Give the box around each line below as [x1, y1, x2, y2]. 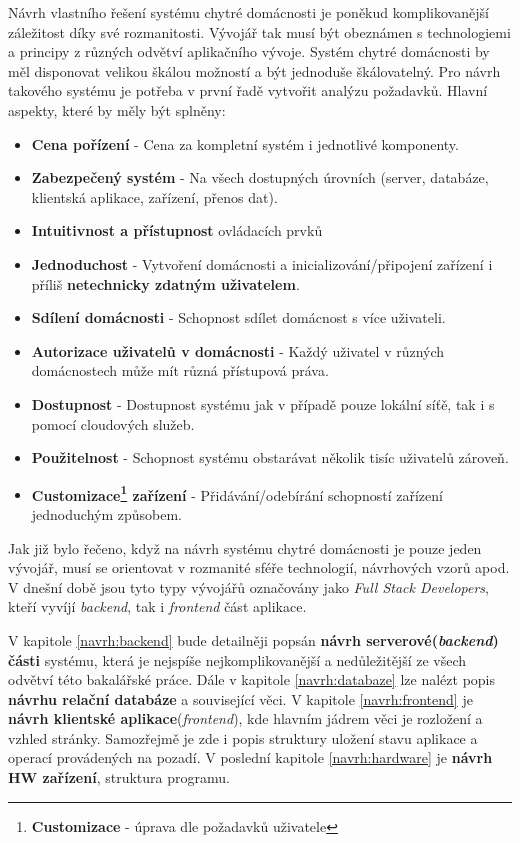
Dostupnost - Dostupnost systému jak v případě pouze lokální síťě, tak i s [31, 393, 495, 414]
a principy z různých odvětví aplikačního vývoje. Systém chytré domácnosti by [8, 41, 490, 62]
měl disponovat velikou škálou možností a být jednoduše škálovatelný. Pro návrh [8, 60, 501, 81]
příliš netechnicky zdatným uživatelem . [31, 273, 300, 294]
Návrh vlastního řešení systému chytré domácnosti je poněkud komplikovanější [8, 2, 489, 22]
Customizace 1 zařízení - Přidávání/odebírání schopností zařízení [31, 481, 443, 505]
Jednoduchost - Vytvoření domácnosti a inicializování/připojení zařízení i [31, 253, 493, 274]
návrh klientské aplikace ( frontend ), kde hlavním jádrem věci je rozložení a [8, 708, 483, 729]
